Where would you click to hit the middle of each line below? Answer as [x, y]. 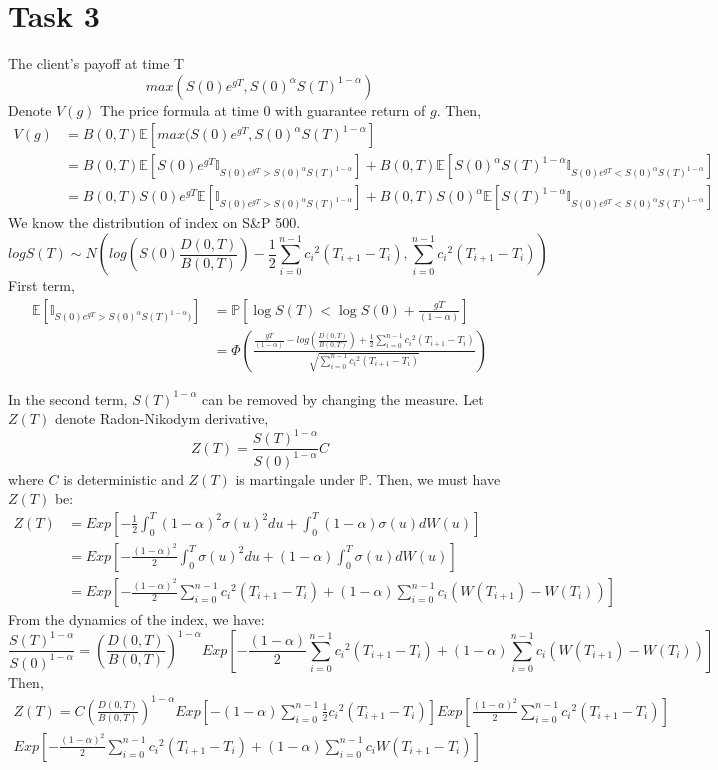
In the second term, [68, 398]
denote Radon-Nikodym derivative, [161, 418]
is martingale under [295, 478]
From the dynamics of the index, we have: [136, 619]
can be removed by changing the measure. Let [343, 398]
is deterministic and [123, 478]
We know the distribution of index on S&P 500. [154, 222]
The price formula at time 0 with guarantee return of [263, 109]
